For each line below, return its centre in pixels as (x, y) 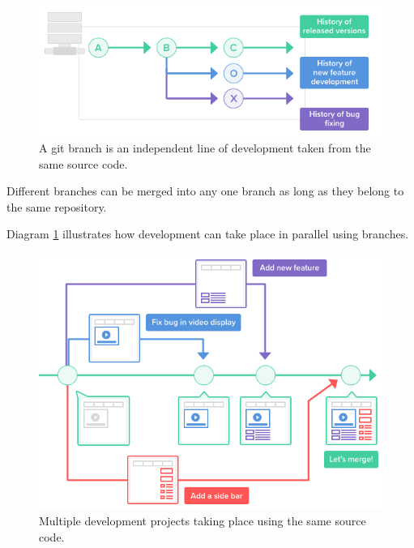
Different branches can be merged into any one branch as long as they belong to (205, 191)
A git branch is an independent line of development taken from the (205, 148)
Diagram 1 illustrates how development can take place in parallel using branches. (208, 234)
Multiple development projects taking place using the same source (203, 521)
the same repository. (57, 206)
